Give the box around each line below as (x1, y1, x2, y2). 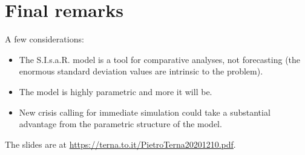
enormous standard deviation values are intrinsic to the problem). (19, 65, 263, 77)
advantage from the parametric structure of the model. (19, 117, 222, 130)
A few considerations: (5, 33, 84, 45)
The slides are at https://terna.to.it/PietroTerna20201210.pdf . (5, 137, 236, 150)
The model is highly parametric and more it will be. (19, 85, 212, 97)
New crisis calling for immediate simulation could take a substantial (19, 105, 271, 118)
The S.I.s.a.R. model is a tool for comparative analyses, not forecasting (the (19, 53, 301, 65)
